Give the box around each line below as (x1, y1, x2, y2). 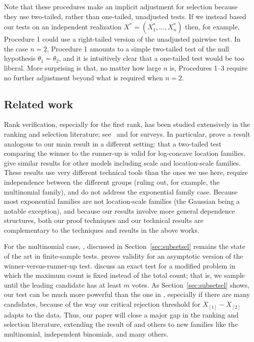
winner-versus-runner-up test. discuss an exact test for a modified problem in (4, 260, 235, 270)
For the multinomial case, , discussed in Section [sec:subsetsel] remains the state (4, 241, 246, 251)
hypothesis (4, 53, 36, 63)
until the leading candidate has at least (4, 279, 122, 290)
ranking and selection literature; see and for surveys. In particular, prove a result (4, 128, 251, 139)
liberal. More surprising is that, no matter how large (4, 62, 161, 73)
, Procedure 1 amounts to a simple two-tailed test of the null (47, 43, 229, 53)
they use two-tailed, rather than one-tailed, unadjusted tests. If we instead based (4, 11, 247, 21)
